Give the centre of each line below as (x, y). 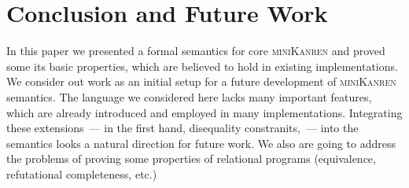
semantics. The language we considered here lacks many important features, (189, 96)
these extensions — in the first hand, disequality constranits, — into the (182, 128)
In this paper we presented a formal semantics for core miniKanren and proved (196, 51)
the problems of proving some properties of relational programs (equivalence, (191, 159)
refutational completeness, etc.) (82, 173)
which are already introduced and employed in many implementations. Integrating (204, 112)
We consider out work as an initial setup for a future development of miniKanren (201, 81)
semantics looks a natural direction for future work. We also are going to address (201, 143)
